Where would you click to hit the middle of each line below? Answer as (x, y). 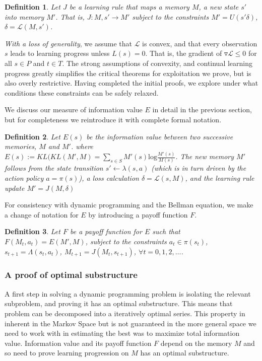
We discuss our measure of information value (74, 110)
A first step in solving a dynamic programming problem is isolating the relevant (128, 293)
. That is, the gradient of (184, 53)
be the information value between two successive (160, 136)
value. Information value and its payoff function (78, 343)
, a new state (219, 7)
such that (166, 231)
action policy (24, 178)
